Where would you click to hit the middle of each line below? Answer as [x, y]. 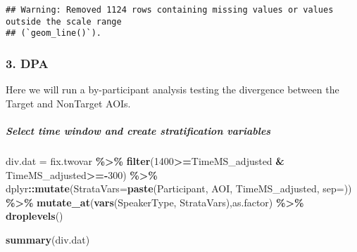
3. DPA [27, 63]
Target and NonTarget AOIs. [68, 103]
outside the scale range [64, 21]
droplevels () [35, 216]
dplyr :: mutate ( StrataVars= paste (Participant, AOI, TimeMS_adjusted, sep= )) [179, 188]
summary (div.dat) [48, 239]
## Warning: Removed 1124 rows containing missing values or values [170, 10]
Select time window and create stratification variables [138, 130]
